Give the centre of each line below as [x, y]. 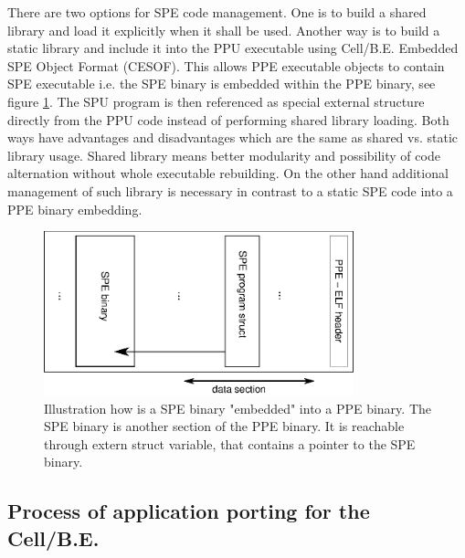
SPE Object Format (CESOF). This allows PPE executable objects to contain [226, 65]
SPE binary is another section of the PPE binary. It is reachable [224, 426]
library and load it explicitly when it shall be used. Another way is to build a [224, 30]
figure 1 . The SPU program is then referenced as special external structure [216, 101]
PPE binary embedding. [75, 209]
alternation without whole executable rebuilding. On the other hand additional [228, 173]
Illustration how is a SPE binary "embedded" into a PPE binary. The [238, 408]
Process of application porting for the [189, 511]
